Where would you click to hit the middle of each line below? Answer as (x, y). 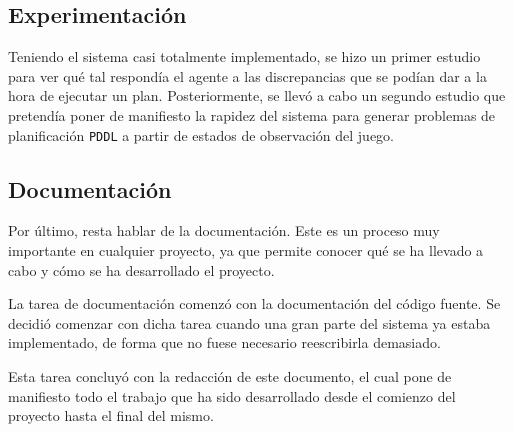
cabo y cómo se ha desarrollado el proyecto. (141, 269)
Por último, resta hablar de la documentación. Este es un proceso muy (224, 230)
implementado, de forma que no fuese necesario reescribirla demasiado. (224, 342)
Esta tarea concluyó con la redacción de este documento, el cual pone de (230, 376)
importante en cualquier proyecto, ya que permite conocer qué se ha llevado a (246, 250)
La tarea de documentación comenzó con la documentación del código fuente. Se (254, 303)
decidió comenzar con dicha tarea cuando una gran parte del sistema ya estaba (249, 322)
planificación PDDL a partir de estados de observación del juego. (201, 134)
